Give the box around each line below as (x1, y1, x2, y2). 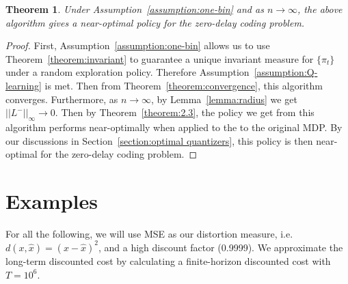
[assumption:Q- (254, 65, 318, 79)
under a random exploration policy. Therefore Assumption (5, 65, 250, 79)
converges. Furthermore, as (5, 91, 118, 106)
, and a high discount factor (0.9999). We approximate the (98, 240, 343, 254)
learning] (5, 78, 42, 92)
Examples (5, 186, 98, 214)
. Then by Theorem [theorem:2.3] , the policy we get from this (55, 105, 314, 119)
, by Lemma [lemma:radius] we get (151, 91, 297, 106)
